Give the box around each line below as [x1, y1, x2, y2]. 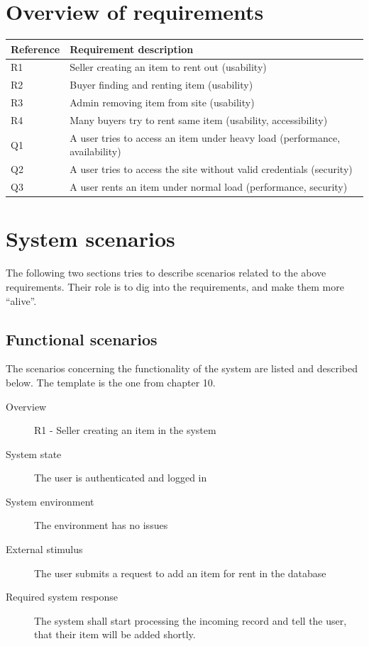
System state [6, 446, 62, 461]
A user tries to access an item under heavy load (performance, [70, 130, 341, 145]
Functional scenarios [6, 328, 158, 350]
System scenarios [6, 224, 175, 253]
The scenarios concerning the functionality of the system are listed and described [6, 361, 358, 376]
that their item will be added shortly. [34, 627, 196, 642]
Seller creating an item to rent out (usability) [70, 60, 267, 74]
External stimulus [6, 542, 83, 557]
